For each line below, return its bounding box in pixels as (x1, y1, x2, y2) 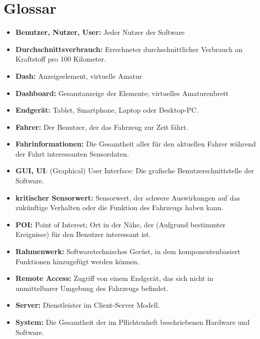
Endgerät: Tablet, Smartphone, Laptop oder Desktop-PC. (15, 105, 199, 115)
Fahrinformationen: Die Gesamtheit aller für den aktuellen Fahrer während (15, 138, 256, 149)
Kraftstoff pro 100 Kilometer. (15, 54, 106, 64)
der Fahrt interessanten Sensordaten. (15, 148, 129, 159)
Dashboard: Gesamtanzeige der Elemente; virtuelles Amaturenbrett (15, 87, 229, 98)
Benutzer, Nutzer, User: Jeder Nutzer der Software (15, 27, 185, 37)
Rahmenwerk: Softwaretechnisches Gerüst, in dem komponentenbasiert (15, 246, 241, 257)
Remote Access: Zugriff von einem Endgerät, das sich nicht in (15, 273, 214, 283)
